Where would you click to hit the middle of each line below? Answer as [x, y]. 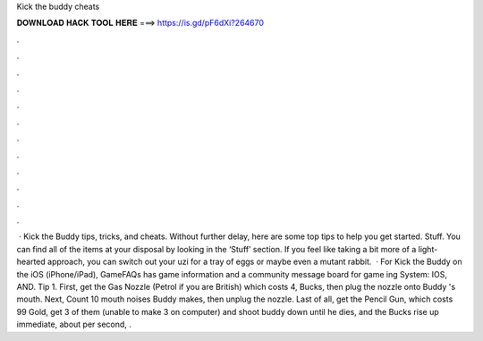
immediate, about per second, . [74, 324]
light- [428, 249]
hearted [31, 262]
